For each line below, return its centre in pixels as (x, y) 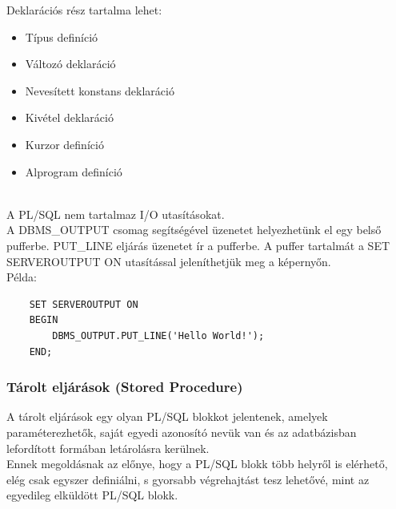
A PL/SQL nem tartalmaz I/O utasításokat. (116, 214)
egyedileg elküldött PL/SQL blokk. (92, 495)
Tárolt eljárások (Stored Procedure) (125, 387)
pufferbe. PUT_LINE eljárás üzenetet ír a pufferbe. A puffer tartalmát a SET (198, 245)
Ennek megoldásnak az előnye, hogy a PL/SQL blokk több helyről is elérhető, (197, 464)
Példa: (22, 277)
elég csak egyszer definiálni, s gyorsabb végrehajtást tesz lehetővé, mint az (188, 479)
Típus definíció (62, 36)
